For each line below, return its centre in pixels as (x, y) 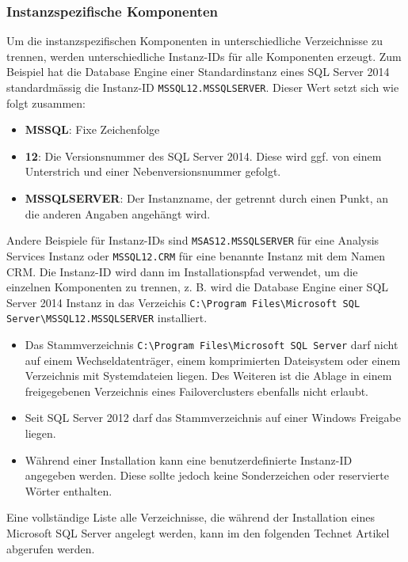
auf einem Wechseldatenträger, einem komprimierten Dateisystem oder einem (213, 360)
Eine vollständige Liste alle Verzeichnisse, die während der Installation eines (191, 517)
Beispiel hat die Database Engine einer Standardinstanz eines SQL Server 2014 (198, 72)
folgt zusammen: (46, 103)
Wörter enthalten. (69, 490)
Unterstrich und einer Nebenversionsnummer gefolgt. (153, 171)
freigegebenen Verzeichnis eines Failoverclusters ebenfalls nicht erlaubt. (197, 391)
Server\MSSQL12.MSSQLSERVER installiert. (107, 318)
